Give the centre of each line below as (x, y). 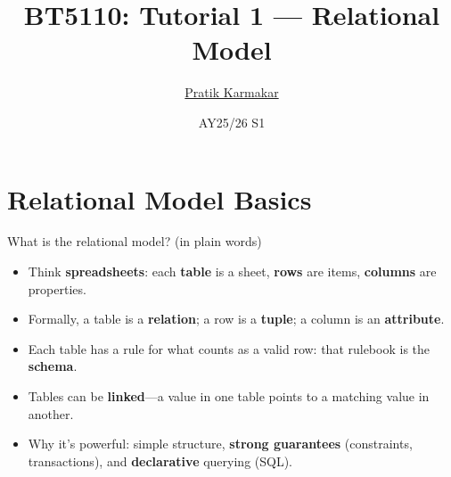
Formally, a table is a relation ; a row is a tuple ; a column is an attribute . (236, 319)
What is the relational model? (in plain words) (135, 241)
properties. (57, 288)
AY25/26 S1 (232, 122)
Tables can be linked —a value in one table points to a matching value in (229, 396)
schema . (53, 366)
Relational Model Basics (160, 198)
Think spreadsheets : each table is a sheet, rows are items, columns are (232, 271)
